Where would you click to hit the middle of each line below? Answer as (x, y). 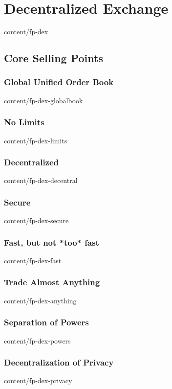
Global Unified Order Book (59, 82)
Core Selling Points (54, 58)
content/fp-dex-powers (37, 340)
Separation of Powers (46, 322)
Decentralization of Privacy (59, 362)
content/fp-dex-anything (40, 300)
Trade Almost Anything (52, 282)
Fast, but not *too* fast (52, 242)
